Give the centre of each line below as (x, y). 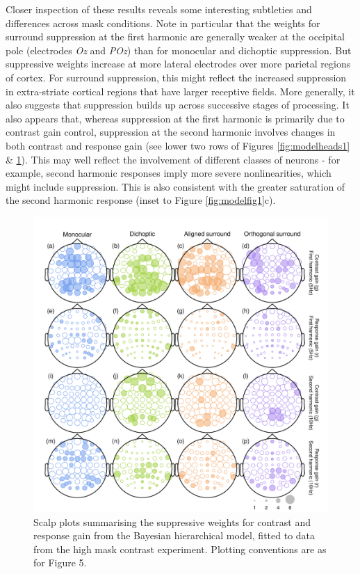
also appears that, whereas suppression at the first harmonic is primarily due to (175, 118)
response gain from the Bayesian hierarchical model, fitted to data (174, 535)
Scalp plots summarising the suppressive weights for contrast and (172, 521)
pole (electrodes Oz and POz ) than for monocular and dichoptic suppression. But (179, 50)
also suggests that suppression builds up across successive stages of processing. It (178, 105)
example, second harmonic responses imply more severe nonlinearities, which (169, 173)
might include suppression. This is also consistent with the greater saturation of (175, 186)
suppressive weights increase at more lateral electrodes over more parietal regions (178, 64)
